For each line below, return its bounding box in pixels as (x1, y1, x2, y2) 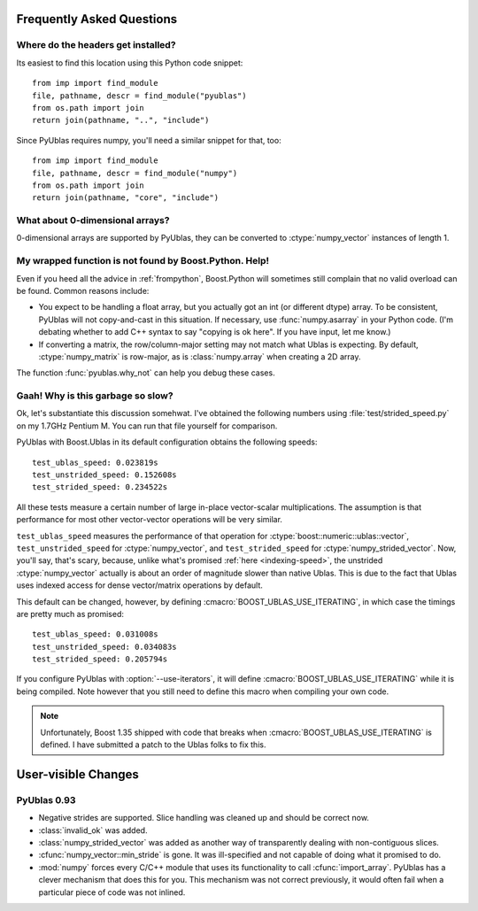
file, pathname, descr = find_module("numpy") (32, 168, 238, 178)
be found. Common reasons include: (16, 285, 150, 296)
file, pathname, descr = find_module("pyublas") (32, 90, 247, 101)
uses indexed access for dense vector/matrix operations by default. (16, 580, 263, 591)
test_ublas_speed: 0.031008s (32, 629, 158, 639)
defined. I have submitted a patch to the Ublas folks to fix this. (40, 739, 266, 750)
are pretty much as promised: (16, 608, 124, 619)
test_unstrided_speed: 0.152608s (32, 470, 177, 480)
